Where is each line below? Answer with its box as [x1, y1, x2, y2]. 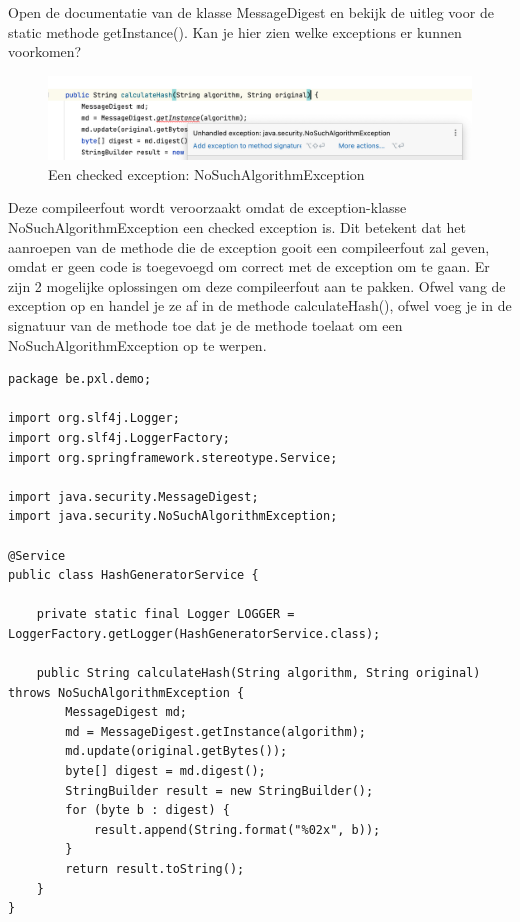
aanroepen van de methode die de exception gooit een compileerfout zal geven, [8, 236, 490, 257]
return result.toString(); [65, 862, 245, 877]
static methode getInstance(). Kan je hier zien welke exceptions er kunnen [8, 21, 462, 42]
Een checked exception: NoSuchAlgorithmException [48, 163, 365, 184]
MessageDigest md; [65, 705, 187, 720]
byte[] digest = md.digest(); [65, 764, 266, 779]
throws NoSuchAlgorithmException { [8, 685, 245, 700]
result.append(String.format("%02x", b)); [93, 822, 381, 837]
